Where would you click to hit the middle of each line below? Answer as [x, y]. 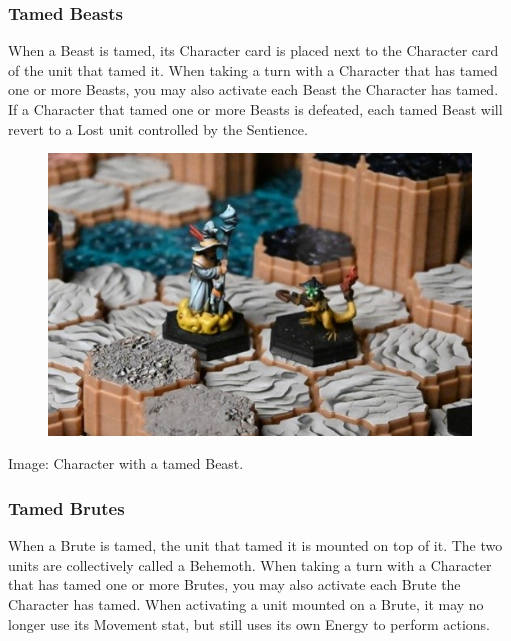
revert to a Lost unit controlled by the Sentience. [158, 128]
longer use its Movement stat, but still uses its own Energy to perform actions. [249, 623]
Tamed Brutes [66, 507]
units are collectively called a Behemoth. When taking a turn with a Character [250, 564]
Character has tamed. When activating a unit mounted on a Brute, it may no [246, 604]
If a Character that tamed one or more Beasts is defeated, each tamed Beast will [255, 109]
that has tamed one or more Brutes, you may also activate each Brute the [234, 584]
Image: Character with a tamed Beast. [126, 463]
